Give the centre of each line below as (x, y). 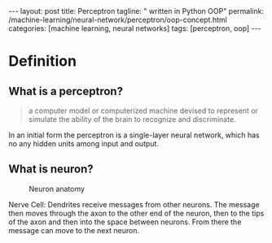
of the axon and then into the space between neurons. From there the (125, 222)
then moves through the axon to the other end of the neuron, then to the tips (136, 213)
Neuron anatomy (57, 189)
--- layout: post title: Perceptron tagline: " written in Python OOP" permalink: (136, 11)
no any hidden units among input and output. (83, 143)
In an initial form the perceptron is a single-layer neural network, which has (134, 135)
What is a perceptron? (66, 91)
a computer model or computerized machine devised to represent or (143, 111)
